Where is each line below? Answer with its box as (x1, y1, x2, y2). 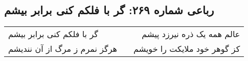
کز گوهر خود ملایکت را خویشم (133, 43, 240, 55)
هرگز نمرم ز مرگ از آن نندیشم (8, 43, 117, 55)
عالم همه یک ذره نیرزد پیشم (142, 28, 240, 40)
